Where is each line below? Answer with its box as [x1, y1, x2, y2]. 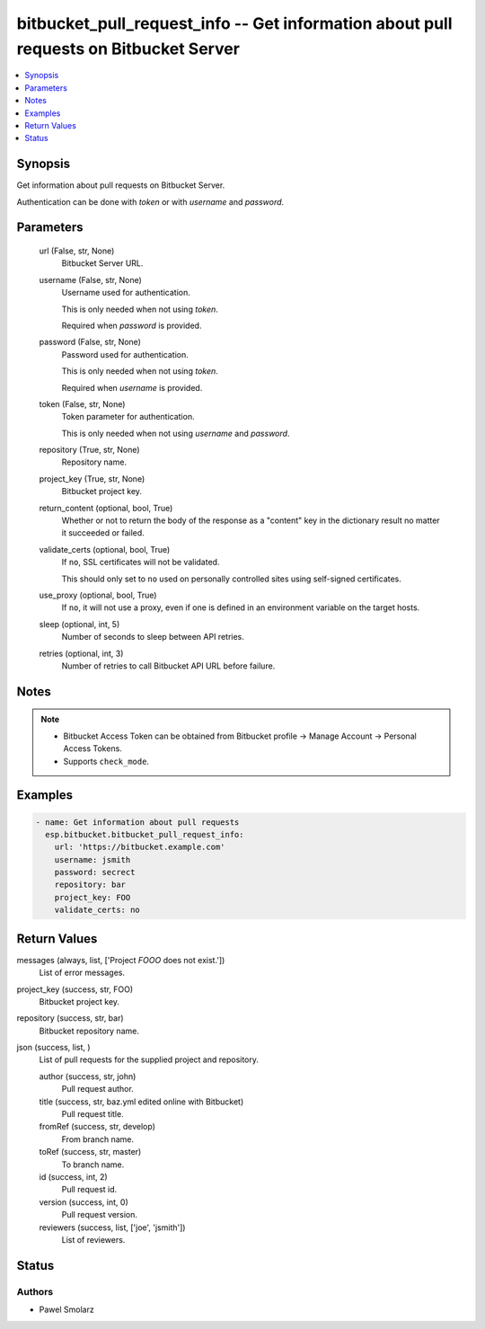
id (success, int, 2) [39, 1172, 108, 1182]
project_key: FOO [54, 892, 131, 902]
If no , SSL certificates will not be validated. [61, 557, 220, 568]
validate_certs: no [54, 905, 141, 916]
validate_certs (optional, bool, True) [39, 544, 171, 554]
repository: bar [54, 880, 126, 890]
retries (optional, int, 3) [39, 648, 124, 659]
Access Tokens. [63, 743, 123, 754]
